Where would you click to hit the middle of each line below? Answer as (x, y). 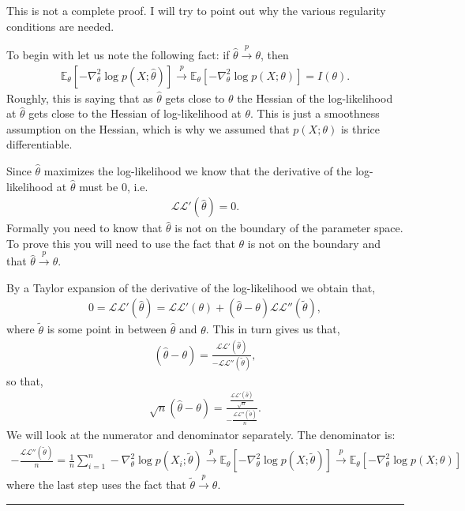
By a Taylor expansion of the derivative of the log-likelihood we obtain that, (191, 287)
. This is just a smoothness (315, 113)
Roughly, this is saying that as (80, 98)
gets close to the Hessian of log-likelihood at (135, 113)
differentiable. (39, 144)
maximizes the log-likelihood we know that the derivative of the (198, 170)
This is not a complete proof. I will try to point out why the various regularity (196, 10)
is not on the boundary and (314, 243)
